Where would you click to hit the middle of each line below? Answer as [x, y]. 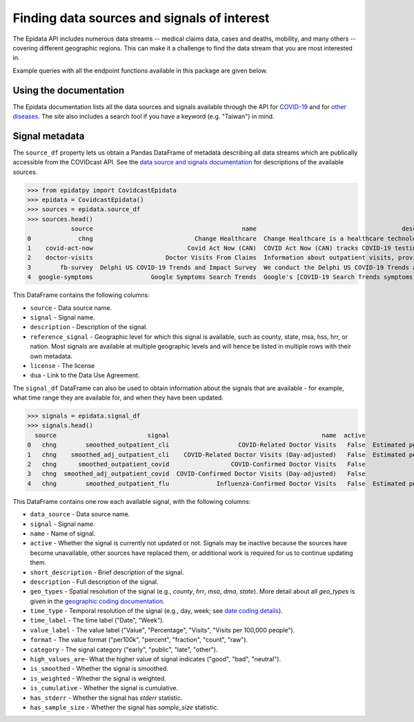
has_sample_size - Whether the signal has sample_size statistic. [124, 707]
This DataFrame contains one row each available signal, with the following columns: [132, 501]
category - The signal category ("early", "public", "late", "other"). [124, 650]
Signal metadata [49, 136]
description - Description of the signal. [89, 327]
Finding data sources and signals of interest [141, 18]
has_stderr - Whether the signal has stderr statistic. [106, 698]
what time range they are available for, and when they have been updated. [118, 398]
